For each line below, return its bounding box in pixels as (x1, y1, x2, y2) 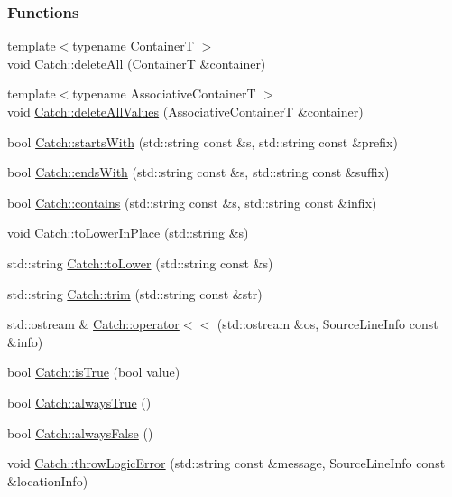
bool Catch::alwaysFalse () (7, 423, 153, 442)
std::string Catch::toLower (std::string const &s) (7, 253, 273, 272)
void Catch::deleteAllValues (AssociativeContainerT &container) (7, 102, 364, 120)
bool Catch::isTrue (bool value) (7, 362, 180, 381)
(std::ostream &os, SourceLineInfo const (217, 314, 438, 333)
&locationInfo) (7, 471, 88, 490)
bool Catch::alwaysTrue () (7, 392, 152, 411)
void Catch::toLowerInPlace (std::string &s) (7, 223, 249, 242)
